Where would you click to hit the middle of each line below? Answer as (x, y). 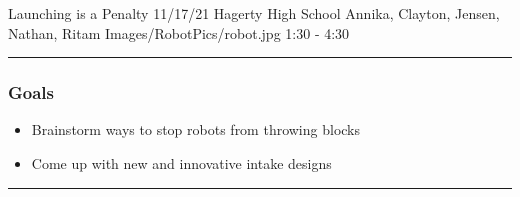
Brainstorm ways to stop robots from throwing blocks (196, 129)
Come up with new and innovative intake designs (181, 163)
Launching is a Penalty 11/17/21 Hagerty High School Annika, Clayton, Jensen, (254, 13)
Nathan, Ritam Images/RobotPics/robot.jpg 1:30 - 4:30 (179, 32)
